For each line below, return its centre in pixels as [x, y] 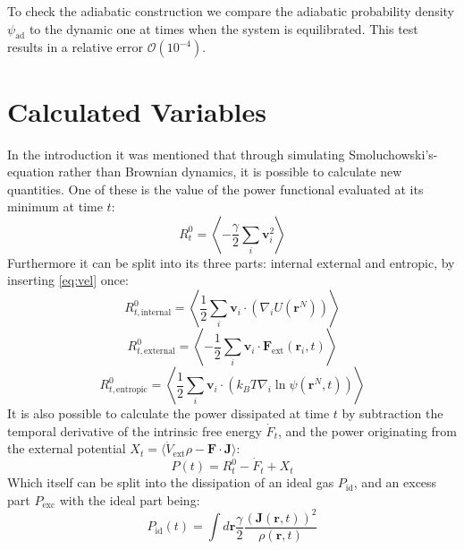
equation [31, 172]
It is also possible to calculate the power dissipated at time [169, 413]
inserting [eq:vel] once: [68, 280]
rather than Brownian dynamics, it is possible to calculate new [230, 172]
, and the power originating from [367, 430]
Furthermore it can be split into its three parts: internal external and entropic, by [231, 262]
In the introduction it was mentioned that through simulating [176, 154]
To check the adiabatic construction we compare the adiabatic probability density [231, 11]
